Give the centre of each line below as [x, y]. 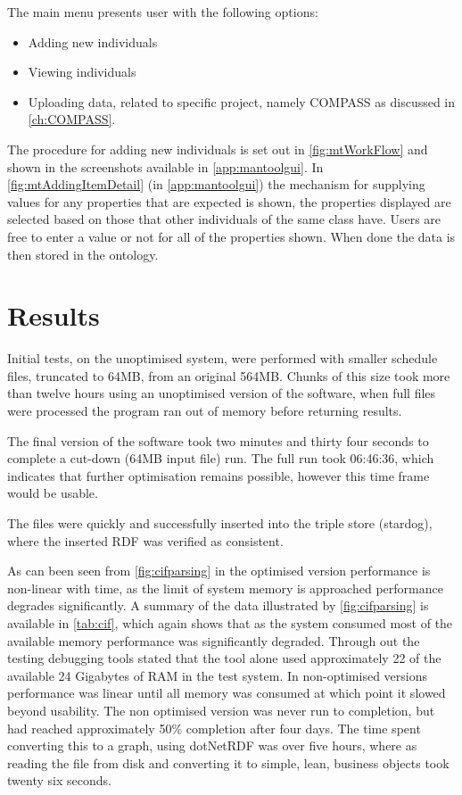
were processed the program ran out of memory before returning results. [205, 411]
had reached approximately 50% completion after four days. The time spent [214, 728]
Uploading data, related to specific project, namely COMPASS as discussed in [242, 101]
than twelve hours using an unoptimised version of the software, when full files [222, 393]
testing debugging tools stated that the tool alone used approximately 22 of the [224, 658]
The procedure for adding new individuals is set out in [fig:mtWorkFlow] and [218, 149]
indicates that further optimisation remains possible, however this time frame [219, 475]
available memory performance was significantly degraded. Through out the [214, 640]
